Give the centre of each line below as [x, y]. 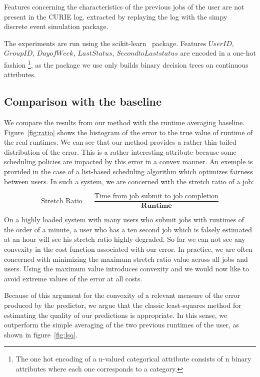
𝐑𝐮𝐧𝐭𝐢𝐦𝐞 [156, 206]
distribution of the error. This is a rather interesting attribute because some [120, 151]
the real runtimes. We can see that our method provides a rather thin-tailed [120, 142]
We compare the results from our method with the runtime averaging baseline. [124, 122]
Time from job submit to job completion [156, 197]
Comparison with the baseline [83, 101]
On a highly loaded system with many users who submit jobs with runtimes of [124, 220]
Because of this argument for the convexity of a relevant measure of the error [122, 295]
